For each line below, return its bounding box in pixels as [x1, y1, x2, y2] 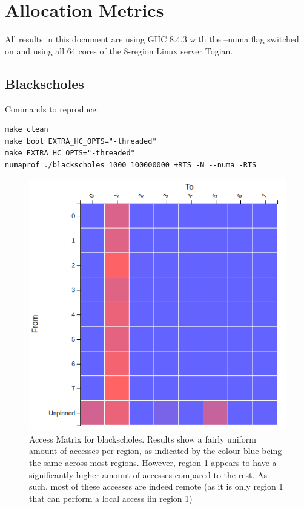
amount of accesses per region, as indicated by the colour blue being [29, 444, 282, 457]
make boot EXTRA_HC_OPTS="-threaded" [5, 137, 157, 146]
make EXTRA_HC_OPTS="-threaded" [5, 149, 135, 158]
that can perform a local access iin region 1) [29, 491, 193, 504]
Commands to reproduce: [5, 102, 99, 115]
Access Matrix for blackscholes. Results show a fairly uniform [29, 432, 256, 445]
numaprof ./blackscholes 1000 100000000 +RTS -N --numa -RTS [5, 160, 257, 169]
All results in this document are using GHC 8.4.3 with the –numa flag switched [5, 33, 299, 45]
